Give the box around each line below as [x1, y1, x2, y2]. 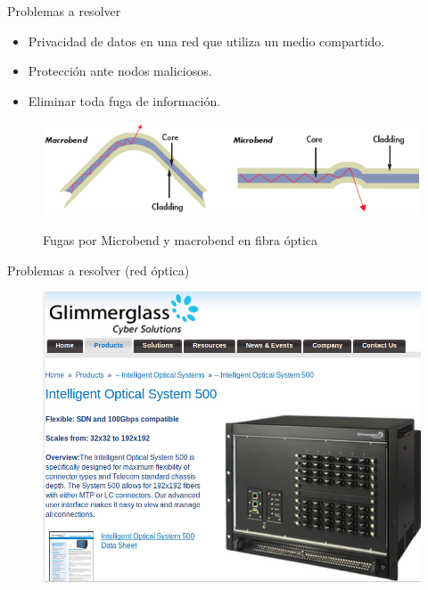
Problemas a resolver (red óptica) [7, 260, 190, 279]
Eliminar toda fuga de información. [28, 91, 221, 110]
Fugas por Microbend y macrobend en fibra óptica [43, 231, 318, 250]
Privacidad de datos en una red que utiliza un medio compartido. [28, 31, 385, 50]
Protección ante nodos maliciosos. [28, 61, 212, 80]
